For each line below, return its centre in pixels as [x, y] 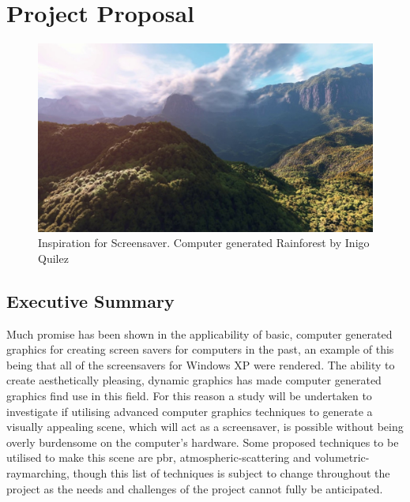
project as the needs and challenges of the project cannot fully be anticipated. [195, 488]
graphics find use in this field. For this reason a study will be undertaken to [189, 395]
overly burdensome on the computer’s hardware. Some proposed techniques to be [203, 442]
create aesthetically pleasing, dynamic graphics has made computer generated [194, 380]
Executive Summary [90, 300]
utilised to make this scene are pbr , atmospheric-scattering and [159, 457]
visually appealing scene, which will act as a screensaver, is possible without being [205, 427]
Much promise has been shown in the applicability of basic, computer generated [199, 333]
